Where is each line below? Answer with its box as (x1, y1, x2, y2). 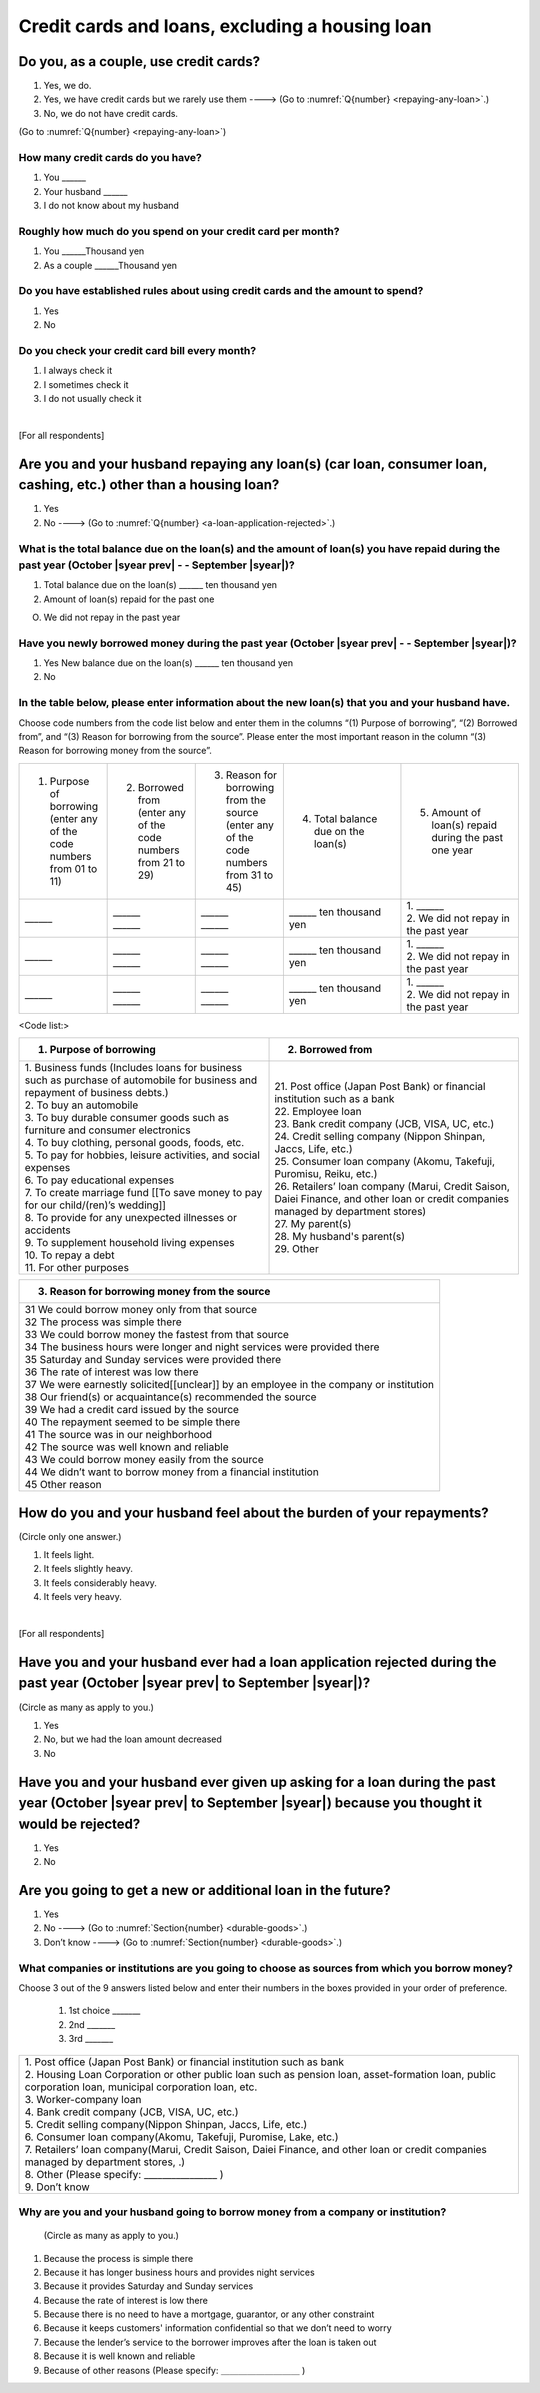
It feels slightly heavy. (43, 1563, 134, 1575)
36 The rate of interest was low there (24, 1365, 199, 1379)
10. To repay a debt (24, 1248, 115, 1262)
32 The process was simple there (24, 1315, 182, 1329)
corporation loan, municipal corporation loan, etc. (24, 2080, 258, 2094)
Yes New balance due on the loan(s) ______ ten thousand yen (43, 657, 294, 669)
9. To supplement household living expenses (24, 1236, 235, 1250)
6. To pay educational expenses (24, 1173, 175, 1187)
